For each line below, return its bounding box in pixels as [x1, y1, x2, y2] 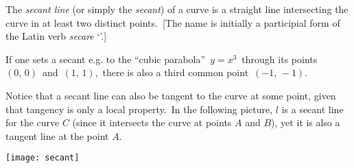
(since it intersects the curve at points [72, 115, 232, 130]
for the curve [5, 115, 60, 130]
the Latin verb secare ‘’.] [5, 29, 107, 43]
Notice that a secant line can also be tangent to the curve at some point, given [5, 88, 336, 102]
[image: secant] [5, 153, 80, 163]
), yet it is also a [271, 115, 340, 130]
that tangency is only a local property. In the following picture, [5, 101, 273, 116]
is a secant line [281, 101, 344, 116]
